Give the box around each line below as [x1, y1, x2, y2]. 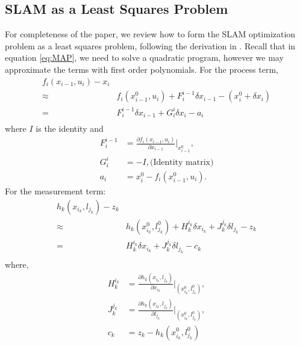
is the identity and [36, 122, 104, 135]
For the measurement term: [5, 185, 106, 197]
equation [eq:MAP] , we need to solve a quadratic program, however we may [5, 51, 284, 64]
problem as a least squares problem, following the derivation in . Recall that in [5, 39, 296, 52]
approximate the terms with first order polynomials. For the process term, [5, 63, 278, 75]
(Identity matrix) [149, 158, 214, 167]
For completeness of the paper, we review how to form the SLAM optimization [5, 28, 296, 40]
